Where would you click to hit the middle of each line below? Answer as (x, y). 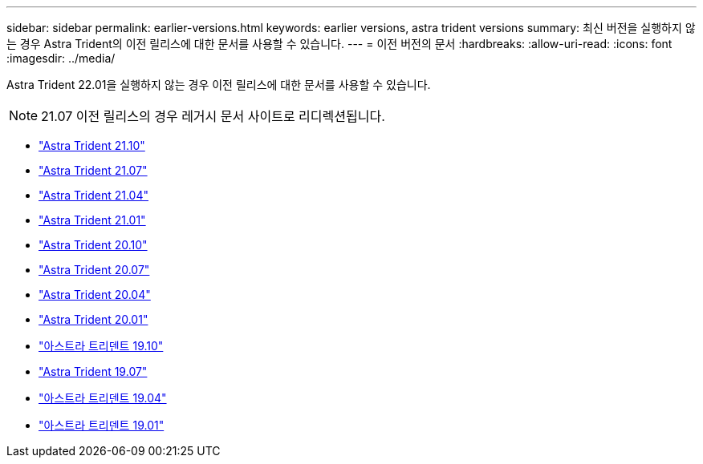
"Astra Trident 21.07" (93, 170)
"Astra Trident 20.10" (93, 245)
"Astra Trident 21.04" (93, 195)
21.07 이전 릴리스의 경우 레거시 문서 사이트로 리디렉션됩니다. (213, 116)
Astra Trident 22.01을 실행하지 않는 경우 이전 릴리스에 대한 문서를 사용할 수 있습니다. (219, 85)
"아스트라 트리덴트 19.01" (102, 425)
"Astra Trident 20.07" (94, 270)
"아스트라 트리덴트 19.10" (101, 346)
